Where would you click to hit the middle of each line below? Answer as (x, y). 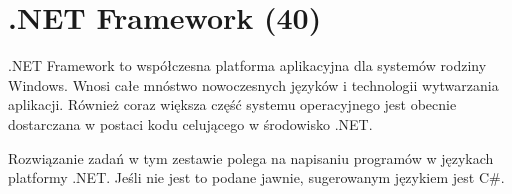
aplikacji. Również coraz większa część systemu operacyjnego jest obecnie (232, 104)
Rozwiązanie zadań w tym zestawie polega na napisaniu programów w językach (251, 157)
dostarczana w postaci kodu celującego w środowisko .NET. (190, 123)
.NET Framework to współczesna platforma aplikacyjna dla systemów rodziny (247, 65)
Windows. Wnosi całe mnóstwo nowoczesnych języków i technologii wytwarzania (253, 84)
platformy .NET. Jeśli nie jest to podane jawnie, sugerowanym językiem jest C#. (256, 177)
